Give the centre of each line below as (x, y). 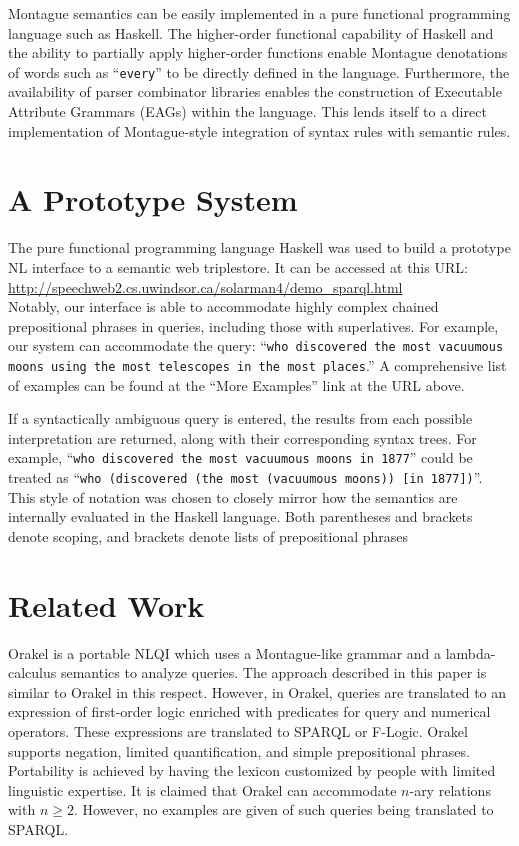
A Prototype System (153, 199)
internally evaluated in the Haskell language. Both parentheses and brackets (240, 516)
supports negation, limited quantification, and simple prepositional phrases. (239, 750)
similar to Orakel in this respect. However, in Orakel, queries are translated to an (257, 691)
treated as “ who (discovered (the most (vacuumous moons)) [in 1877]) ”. (245, 477)
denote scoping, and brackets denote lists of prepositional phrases (208, 535)
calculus (32, 672)
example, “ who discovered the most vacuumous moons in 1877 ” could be (240, 457)
